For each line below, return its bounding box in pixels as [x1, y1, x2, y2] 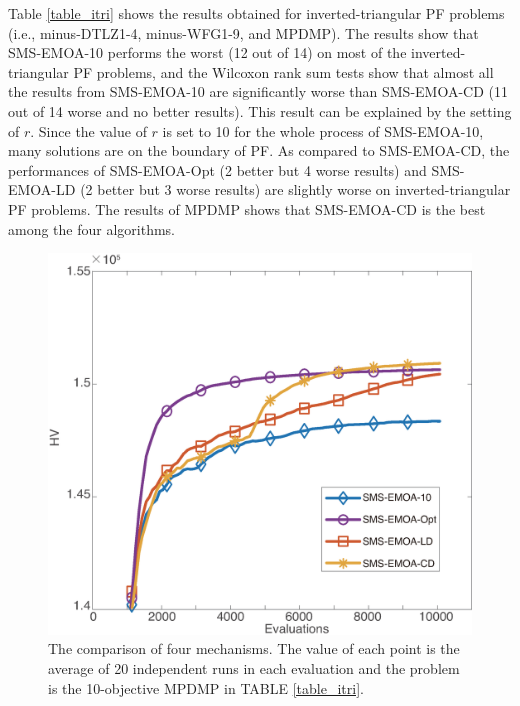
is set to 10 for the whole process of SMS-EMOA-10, [162, 120, 484, 141]
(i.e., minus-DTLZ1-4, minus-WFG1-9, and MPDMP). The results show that [8, 22, 479, 43]
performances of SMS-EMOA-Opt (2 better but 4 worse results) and [8, 159, 427, 180]
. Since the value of [30, 120, 147, 141]
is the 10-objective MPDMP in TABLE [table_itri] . [48, 677, 364, 698]
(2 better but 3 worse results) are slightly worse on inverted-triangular [80, 179, 511, 200]
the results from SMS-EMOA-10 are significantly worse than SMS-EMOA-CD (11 [8, 81, 509, 102]
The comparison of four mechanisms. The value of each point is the [48, 638, 460, 659]
